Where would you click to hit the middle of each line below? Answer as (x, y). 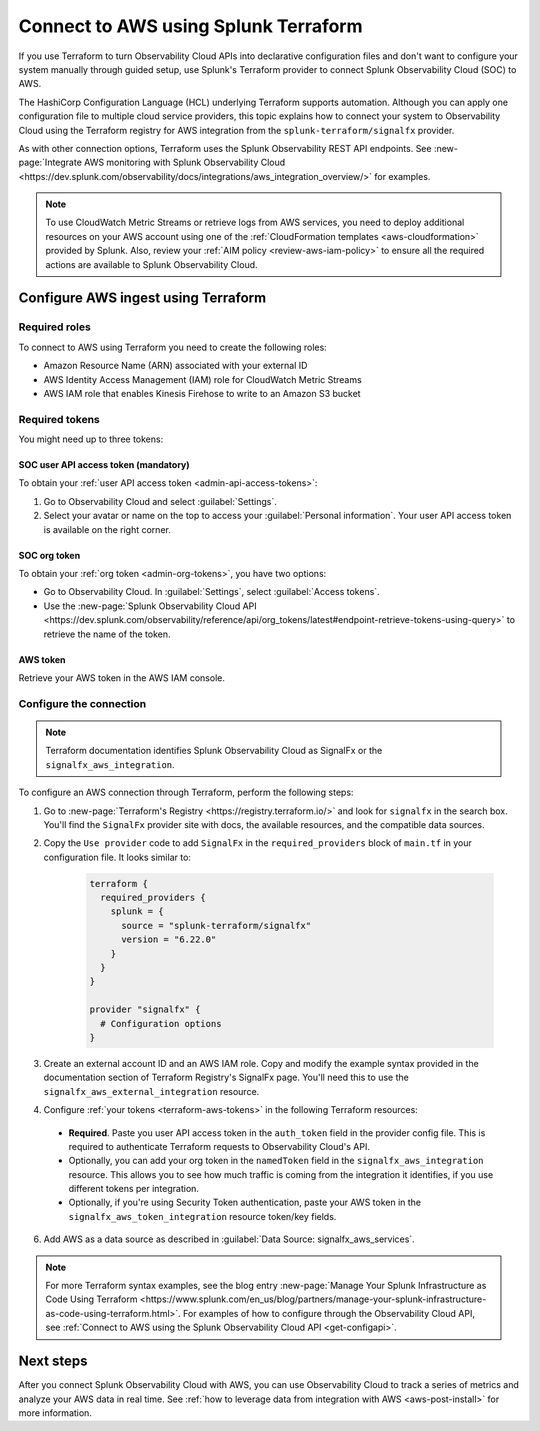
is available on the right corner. (107, 529)
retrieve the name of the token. (107, 634)
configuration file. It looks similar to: (117, 857)
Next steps (53, 1361)
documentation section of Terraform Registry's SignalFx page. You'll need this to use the (226, 1077)
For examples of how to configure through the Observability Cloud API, (329, 1313)
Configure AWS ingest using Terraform (142, 298)
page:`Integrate (50, 162)
